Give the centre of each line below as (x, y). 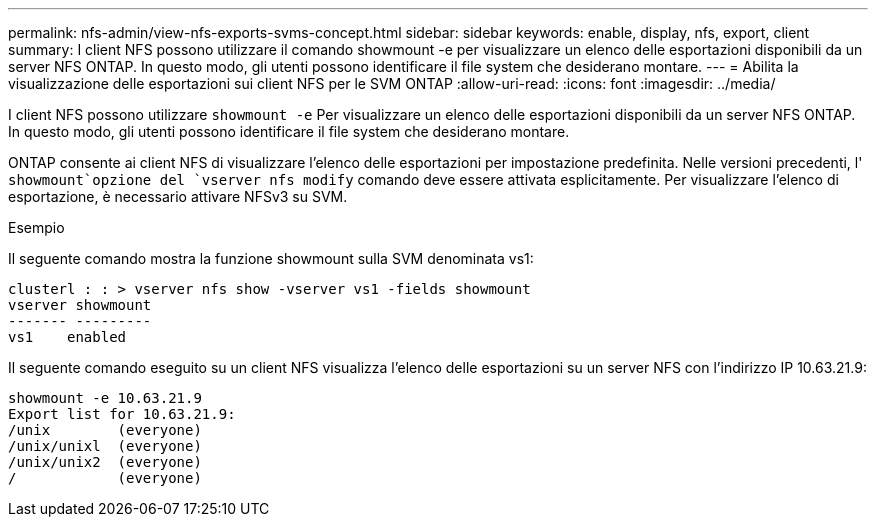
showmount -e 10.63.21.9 (105, 398)
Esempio (36, 227)
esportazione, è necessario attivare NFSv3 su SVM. (178, 196)
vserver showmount (80, 305)
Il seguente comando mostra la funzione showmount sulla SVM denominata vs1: (271, 258)
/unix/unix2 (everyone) (105, 462)
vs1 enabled (67, 337)
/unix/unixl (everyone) (105, 446)
